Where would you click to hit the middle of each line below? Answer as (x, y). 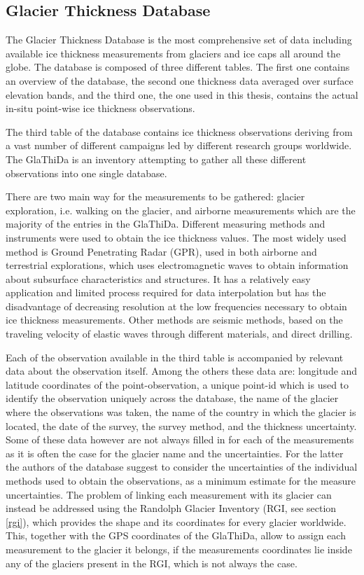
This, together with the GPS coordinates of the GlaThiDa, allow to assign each (176, 535)
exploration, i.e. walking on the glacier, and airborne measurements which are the (181, 210)
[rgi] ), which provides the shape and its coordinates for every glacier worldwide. (176, 521)
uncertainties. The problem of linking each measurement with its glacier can (169, 494)
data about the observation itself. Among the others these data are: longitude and (182, 371)
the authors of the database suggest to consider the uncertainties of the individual (182, 467)
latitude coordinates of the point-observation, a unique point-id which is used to (177, 384)
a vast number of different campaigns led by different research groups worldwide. (179, 145)
